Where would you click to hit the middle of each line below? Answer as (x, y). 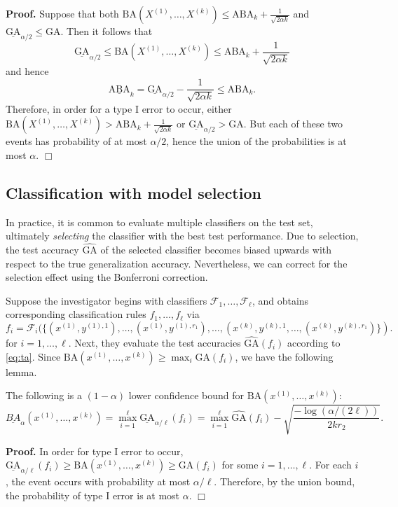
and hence (27, 71)
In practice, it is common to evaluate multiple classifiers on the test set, (159, 222)
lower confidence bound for (186, 395)
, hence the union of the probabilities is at (256, 141)
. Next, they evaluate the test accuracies (155, 343)
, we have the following (284, 356)
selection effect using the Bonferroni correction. (107, 277)
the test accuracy (42, 249)
